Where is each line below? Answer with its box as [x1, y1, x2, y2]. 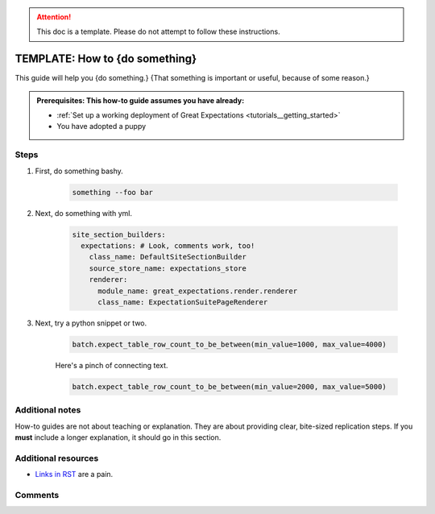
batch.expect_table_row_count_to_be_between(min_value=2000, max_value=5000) [72, 382, 387, 391]
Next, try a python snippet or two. [35, 318, 147, 328]
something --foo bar [72, 188, 153, 197]
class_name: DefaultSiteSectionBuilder [89, 252, 247, 262]
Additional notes [14, 404, 81, 416]
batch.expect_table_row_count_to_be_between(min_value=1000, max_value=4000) [72, 339, 387, 349]
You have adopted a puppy [56, 122, 147, 131]
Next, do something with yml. [35, 208, 133, 218]
